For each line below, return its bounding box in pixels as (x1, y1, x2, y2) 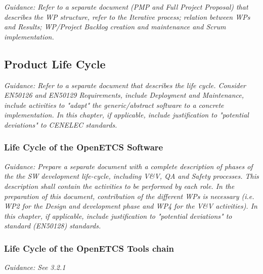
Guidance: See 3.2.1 (4, 262, 66, 272)
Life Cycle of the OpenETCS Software (4, 141, 163, 153)
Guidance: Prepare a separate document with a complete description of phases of (4, 161, 253, 171)
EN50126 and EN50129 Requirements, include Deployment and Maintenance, (4, 90, 244, 100)
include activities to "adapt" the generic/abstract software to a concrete (4, 99, 224, 110)
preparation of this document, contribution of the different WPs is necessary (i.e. (4, 190, 254, 201)
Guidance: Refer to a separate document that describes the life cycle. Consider (4, 80, 246, 90)
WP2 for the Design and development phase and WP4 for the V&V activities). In (4, 201, 257, 211)
